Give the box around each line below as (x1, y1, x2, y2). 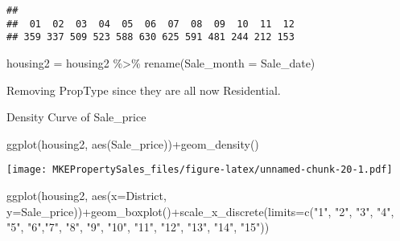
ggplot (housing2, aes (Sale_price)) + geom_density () (6, 135, 259, 152)
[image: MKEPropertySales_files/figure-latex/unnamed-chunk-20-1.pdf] (6, 164, 393, 176)
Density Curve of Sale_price (6, 108, 146, 125)
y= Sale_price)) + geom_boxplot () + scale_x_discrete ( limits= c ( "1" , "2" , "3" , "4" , (6, 202, 394, 219)
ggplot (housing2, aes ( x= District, (6, 187, 167, 203)
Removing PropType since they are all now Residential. (6, 81, 281, 98)
